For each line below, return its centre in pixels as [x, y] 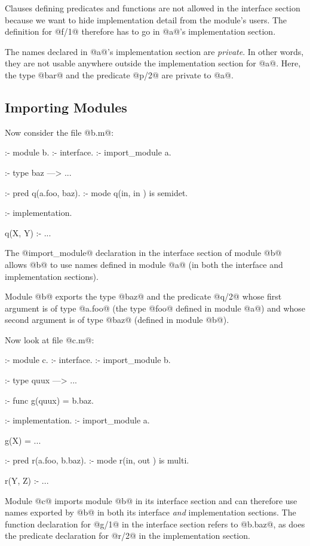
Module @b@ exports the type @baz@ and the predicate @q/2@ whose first [143, 296]
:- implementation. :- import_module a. [77, 420]
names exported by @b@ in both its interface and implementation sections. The [151, 512]
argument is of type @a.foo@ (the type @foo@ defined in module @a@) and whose [155, 308]
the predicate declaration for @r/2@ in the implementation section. [128, 536]
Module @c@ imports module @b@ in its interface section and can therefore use [151, 500]
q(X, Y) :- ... [28, 232]
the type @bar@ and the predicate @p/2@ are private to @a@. [119, 74]
